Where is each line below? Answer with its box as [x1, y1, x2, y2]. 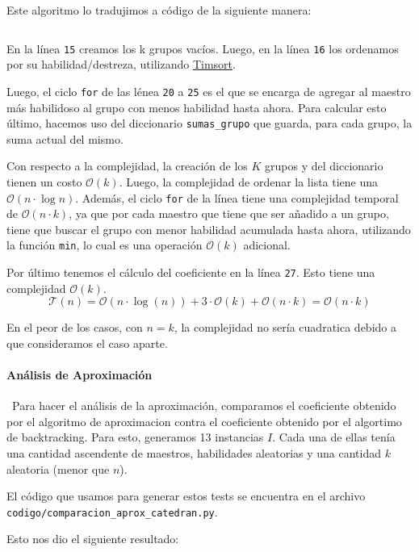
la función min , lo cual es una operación [6, 236, 203, 253]
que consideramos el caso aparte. [6, 334, 168, 351]
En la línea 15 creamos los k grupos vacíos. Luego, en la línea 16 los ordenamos [6, 40, 399, 56]
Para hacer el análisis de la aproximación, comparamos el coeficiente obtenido [11, 397, 396, 414]
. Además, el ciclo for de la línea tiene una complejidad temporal [75, 189, 399, 206]
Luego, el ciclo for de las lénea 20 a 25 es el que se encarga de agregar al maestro [6, 82, 411, 99]
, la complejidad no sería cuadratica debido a [174, 319, 396, 336]
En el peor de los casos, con [6, 319, 143, 336]
